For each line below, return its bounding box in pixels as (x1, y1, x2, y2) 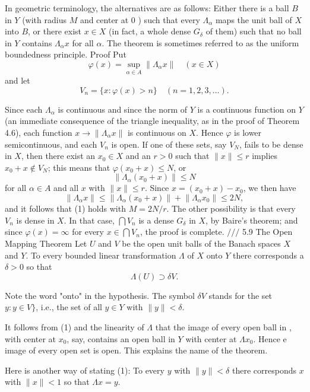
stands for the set (208, 289, 273, 301)
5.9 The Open (242, 225, 293, 238)
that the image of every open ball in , (155, 320, 292, 333)
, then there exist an (21, 149, 96, 162)
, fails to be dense (239, 138, 303, 150)
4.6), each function (5, 126, 72, 138)
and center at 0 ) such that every (80, 13, 200, 26)
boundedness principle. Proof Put (5, 48, 126, 60)
